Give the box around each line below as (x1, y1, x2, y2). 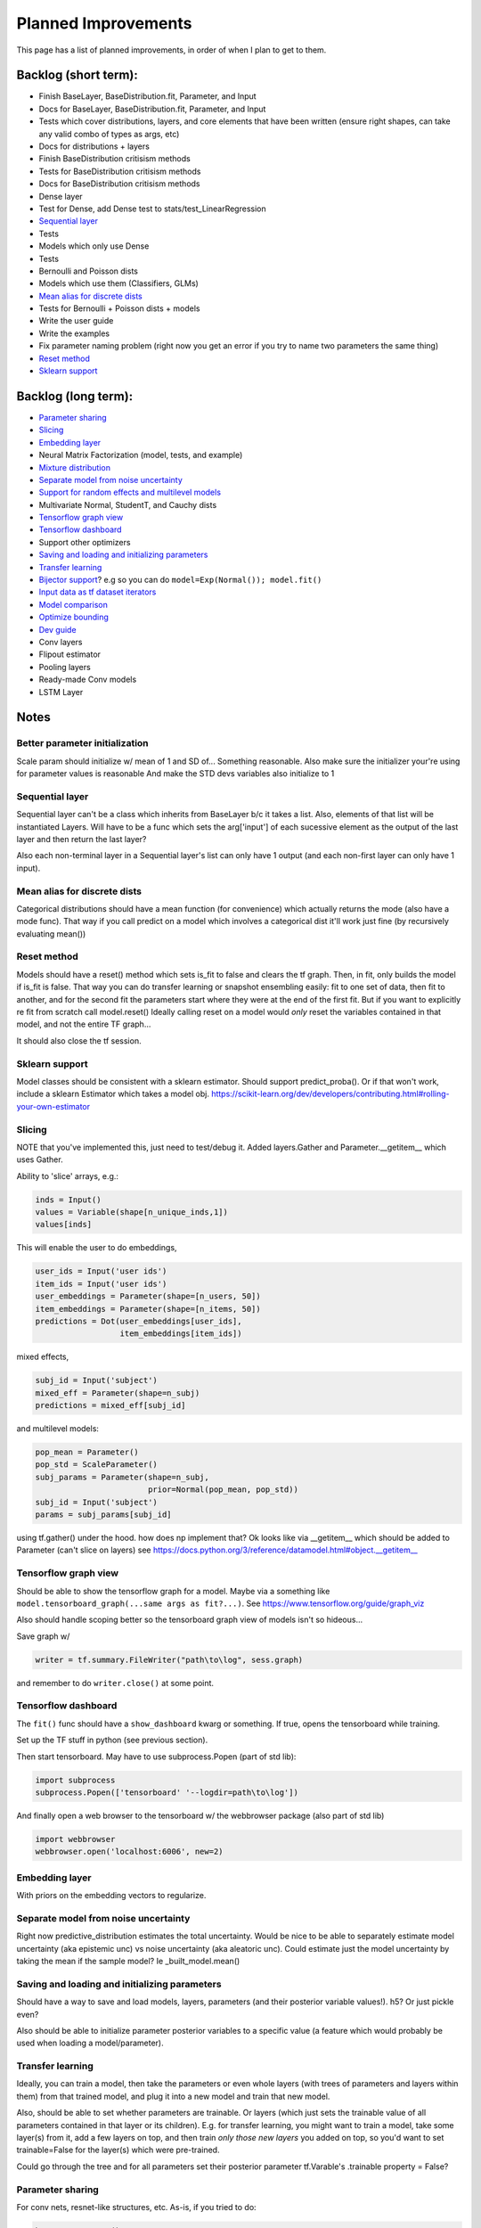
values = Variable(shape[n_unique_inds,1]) (35, 1208, 229, 1217)
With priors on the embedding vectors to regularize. (16, 1890, 207, 1901)
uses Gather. (16, 1154, 63, 1165)
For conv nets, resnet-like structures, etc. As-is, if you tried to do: (16, 2201, 257, 2212)
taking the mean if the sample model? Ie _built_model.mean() (16, 1955, 240, 1966)
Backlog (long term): (16, 389, 134, 404)
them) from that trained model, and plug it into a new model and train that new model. (16, 2091, 330, 2101)
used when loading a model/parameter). (16, 2037, 164, 2049)
